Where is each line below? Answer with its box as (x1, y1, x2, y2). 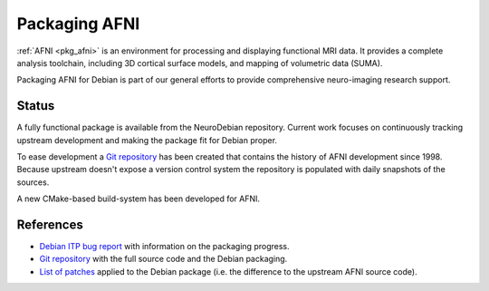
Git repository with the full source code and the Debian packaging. (39, 254, 288, 265)
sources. (16, 177, 50, 188)
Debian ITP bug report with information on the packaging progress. (39, 241, 290, 252)
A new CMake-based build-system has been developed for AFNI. (16, 193, 261, 204)
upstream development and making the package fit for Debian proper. (16, 134, 278, 145)
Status (16, 98, 55, 113)
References (16, 218, 83, 232)
